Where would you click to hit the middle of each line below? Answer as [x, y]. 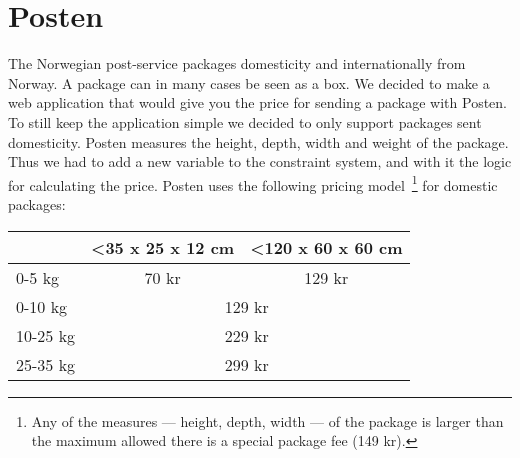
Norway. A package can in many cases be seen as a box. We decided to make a [249, 82]
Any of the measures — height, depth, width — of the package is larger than [267, 420]
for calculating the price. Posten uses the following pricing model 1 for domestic [253, 183]
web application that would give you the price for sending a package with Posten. [257, 102]
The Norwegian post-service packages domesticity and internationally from [237, 63]
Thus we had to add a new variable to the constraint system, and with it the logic [260, 161]
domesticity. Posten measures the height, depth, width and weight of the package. [258, 141]
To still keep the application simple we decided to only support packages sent [245, 121]
